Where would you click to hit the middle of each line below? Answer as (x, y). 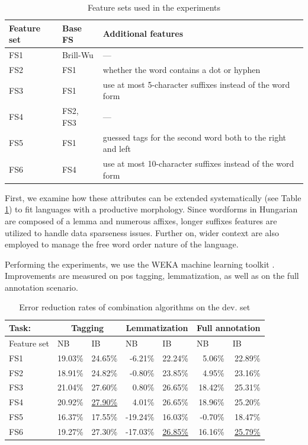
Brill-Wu (78, 55)
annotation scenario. (41, 287)
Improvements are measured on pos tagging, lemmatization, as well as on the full (152, 276)
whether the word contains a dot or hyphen (182, 69)
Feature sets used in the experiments (154, 7)
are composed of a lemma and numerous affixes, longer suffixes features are (141, 220)
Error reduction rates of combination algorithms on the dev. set (135, 307)
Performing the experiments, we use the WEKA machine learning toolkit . (140, 264)
